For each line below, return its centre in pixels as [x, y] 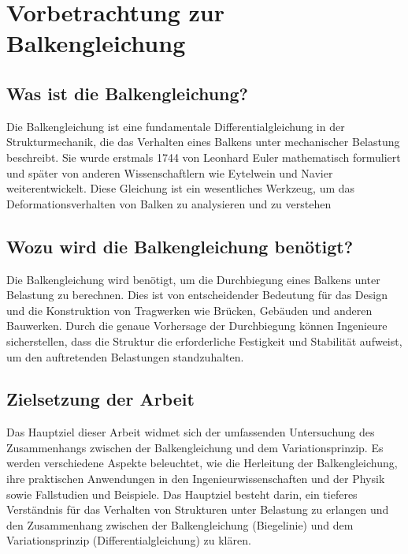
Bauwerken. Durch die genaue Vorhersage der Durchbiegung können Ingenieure [197, 326]
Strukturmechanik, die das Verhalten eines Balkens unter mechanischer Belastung [203, 142]
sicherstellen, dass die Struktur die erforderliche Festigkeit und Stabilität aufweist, [204, 341]
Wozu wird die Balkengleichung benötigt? [180, 246]
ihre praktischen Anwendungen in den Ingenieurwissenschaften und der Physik [196, 479]
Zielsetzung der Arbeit [100, 399]
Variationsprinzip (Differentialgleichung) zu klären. [129, 540]
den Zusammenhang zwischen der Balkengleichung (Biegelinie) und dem [180, 524]
